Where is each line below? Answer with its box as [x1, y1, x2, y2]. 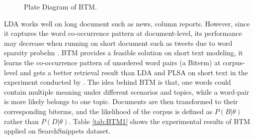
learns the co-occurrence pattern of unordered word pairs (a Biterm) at [4, 57, 221, 67]
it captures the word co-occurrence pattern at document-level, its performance [4, 28, 242, 38]
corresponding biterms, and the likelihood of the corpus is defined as [4, 106, 213, 116]
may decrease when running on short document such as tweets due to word [4, 37, 233, 48]
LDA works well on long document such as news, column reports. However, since [4, 18, 250, 28]
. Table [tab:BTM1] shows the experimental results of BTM [69, 116, 251, 126]
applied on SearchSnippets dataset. [4, 126, 111, 136]
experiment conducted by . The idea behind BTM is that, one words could [4, 77, 231, 87]
